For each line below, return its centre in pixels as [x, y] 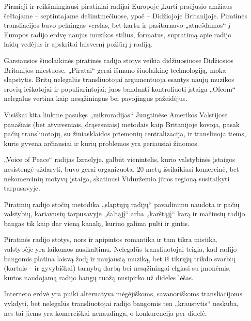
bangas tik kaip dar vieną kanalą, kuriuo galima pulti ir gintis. [97, 223]
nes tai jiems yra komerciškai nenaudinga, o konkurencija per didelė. [105, 313]
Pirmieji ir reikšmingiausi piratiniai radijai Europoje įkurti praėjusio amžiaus [118, 6]
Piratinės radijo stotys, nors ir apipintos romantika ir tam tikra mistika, [111, 239]
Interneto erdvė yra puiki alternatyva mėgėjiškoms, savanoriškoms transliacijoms [123, 294]
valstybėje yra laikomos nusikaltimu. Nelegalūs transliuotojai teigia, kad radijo [120, 249]
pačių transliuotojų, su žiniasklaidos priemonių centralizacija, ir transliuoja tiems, [125, 134]
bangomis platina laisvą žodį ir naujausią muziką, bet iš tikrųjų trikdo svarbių [120, 258]
